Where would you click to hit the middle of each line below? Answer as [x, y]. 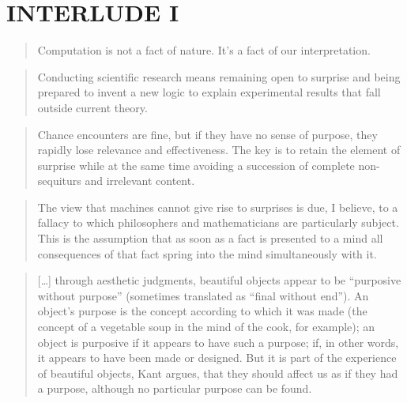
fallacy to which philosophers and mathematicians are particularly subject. [218, 222]
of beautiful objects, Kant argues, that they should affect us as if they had [218, 373]
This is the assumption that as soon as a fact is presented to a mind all [210, 238]
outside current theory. [92, 107]
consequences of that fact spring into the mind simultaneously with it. [207, 253]
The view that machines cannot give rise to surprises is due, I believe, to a [218, 207]
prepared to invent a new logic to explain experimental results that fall [209, 92]
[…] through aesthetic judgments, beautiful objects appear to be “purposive [219, 280]
